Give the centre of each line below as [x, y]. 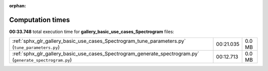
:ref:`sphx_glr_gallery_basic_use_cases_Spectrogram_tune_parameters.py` [99, 41]
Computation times [39, 20]
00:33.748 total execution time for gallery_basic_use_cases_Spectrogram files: [92, 32]
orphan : [18, 6]
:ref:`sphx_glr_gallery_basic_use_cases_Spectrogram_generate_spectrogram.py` [106, 54]
